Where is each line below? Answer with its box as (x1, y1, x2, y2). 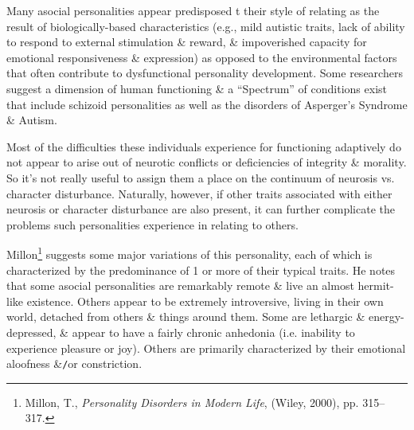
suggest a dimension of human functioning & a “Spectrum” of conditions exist (6, 80, 388, 96)
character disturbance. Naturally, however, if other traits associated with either (6, 185, 393, 201)
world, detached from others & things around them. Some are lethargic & (6, 308, 365, 325)
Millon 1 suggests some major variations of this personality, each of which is (6, 244, 373, 262)
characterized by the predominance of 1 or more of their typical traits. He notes (6, 261, 396, 278)
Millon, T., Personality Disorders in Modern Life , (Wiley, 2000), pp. (25, 393, 359, 410)
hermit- (357, 277, 394, 294)
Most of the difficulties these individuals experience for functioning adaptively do (6, 138, 401, 154)
